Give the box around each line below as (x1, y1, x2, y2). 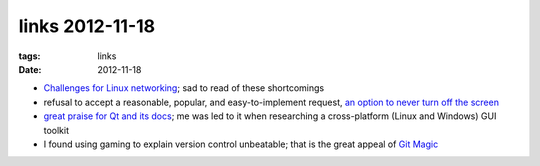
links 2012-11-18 (18, 15, 156, 37)
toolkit (43, 124, 70, 136)
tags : (18, 50, 41, 62)
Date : (18, 63, 42, 75)
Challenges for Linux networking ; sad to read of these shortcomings (43, 82, 325, 94)
